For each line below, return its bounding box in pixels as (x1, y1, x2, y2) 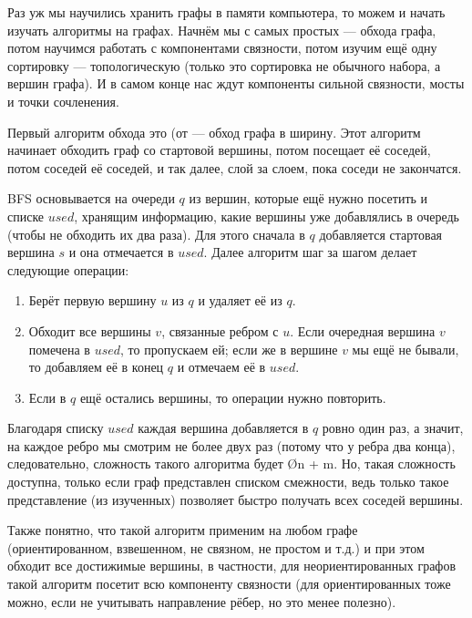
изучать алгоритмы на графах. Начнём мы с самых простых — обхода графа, (7, 20, 436, 39)
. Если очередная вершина (290, 321, 436, 340)
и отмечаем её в (177, 357, 266, 376)
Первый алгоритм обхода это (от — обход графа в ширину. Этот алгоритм (7, 122, 421, 141)
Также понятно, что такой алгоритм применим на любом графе (7, 520, 358, 540)
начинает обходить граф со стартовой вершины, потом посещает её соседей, (7, 140, 431, 160)
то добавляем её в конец (28, 357, 164, 376)
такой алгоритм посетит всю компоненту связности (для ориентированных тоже (7, 574, 451, 593)
